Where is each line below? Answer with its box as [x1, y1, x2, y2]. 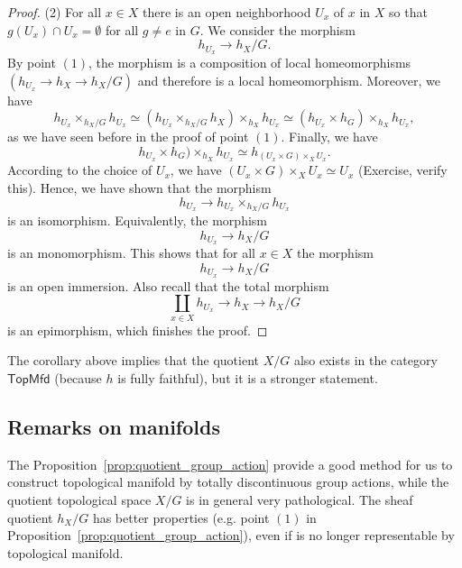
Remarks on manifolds [7, 412, 220, 440]
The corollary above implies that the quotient [7, 351, 259, 370]
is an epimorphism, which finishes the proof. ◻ [7, 320, 268, 339]
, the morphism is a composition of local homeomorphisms [88, 53, 411, 72]
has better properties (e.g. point [92, 508, 270, 527]
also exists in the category [293, 351, 438, 370]
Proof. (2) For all [7, 3, 102, 21]
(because [54, 369, 102, 387]
